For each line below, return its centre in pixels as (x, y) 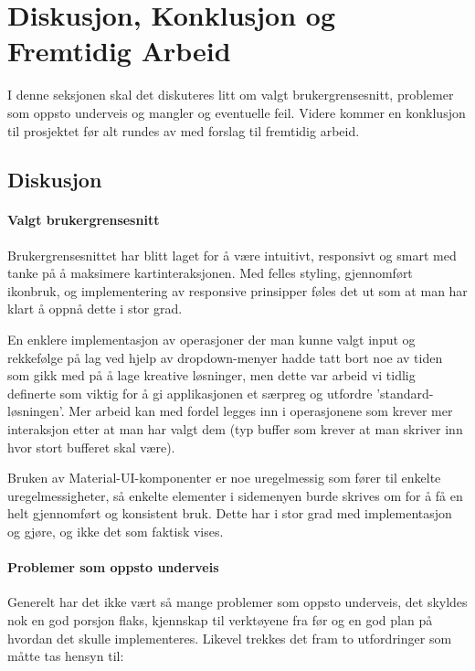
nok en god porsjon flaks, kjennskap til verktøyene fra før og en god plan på (220, 619)
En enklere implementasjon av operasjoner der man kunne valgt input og (211, 340)
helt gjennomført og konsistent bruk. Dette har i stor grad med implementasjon (230, 513)
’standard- (405, 393)
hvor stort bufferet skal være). (91, 447)
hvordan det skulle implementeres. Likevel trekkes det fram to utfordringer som (230, 638)
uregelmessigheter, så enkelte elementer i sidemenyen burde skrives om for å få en (235, 495)
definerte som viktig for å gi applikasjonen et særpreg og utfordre (190, 393)
